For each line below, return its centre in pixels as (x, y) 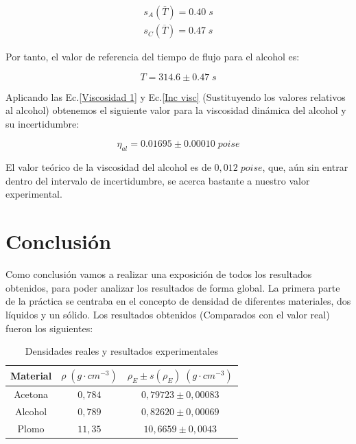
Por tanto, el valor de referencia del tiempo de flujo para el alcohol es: (153, 57)
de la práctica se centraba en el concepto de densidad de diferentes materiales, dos (178, 301)
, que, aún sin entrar (305, 167)
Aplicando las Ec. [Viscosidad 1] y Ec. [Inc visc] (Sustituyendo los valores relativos (176, 96)
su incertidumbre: (43, 123)
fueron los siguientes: (49, 328)
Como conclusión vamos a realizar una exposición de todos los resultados (159, 274)
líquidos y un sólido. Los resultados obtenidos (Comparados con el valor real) (168, 314)
